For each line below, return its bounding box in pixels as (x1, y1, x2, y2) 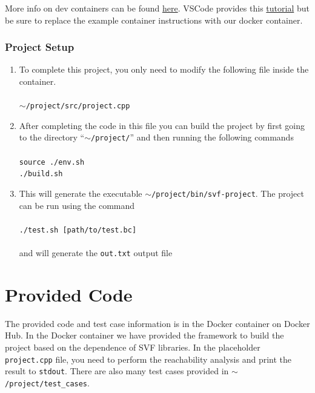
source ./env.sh (19, 157, 85, 167)
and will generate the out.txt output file (19, 246, 173, 259)
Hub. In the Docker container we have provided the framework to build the (5, 329, 284, 342)
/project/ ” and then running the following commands (91, 131, 294, 144)
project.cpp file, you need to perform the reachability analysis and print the (5, 352, 292, 365)
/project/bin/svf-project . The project (151, 187, 304, 199)
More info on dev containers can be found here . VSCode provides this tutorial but (5, 2, 310, 14)
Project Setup (5, 39, 75, 54)
